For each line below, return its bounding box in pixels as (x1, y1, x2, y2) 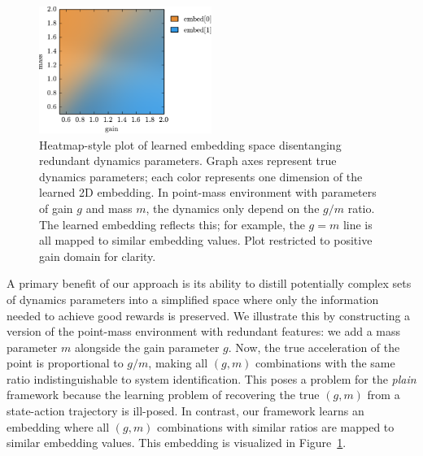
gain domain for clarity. (39, 247, 156, 264)
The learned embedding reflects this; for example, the (39, 215, 305, 232)
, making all (148, 354, 208, 371)
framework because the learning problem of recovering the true (7, 386, 320, 403)
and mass (85, 199, 133, 216)
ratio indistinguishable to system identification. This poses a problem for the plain (7, 370, 416, 387)
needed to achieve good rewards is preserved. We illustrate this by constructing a (7, 306, 411, 324)
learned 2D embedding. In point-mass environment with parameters (39, 184, 377, 201)
